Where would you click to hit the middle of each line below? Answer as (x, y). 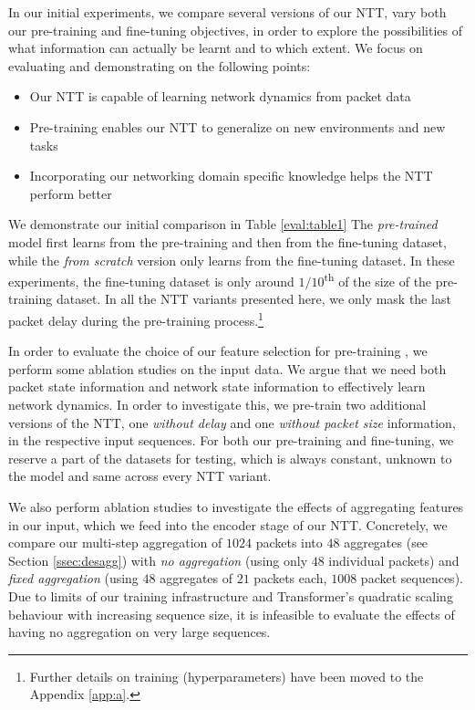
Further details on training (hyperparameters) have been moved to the (227, 676)
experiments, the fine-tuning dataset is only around (151, 281)
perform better (71, 193)
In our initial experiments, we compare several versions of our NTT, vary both (227, 12)
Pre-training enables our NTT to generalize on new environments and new (237, 126)
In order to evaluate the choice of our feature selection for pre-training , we (218, 351)
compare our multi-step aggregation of (115, 543)
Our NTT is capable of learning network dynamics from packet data (220, 96)
